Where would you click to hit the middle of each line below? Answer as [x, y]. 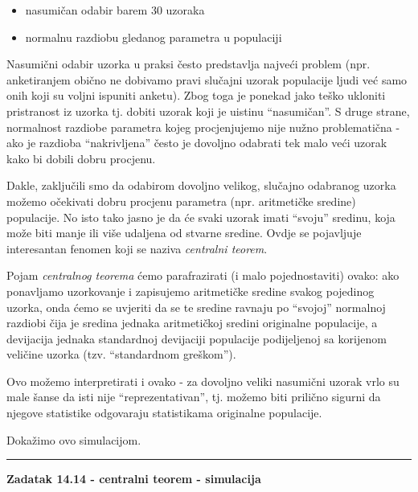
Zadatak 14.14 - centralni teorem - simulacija [134, 479]
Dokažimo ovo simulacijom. [74, 439]
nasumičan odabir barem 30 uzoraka [115, 10]
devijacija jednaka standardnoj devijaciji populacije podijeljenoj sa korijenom [197, 338]
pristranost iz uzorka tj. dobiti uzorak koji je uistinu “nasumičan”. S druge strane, [208, 111]
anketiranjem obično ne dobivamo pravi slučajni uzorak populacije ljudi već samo [207, 79]
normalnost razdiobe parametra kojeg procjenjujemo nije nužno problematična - [203, 127]
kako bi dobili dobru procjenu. [81, 158]
